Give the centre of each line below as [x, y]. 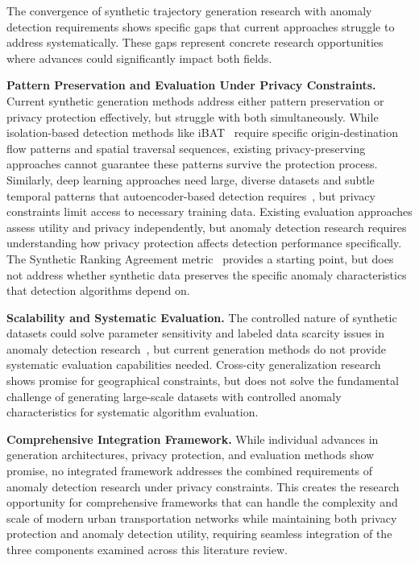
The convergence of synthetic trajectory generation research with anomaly [189, 10]
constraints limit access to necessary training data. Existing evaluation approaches [209, 211]
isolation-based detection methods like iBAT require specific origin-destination [203, 132]
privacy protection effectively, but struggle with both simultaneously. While [193, 116]
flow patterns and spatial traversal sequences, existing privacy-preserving [186, 148]
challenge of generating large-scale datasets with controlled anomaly [174, 396]
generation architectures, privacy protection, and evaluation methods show [191, 455]
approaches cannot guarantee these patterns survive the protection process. [192, 164]
